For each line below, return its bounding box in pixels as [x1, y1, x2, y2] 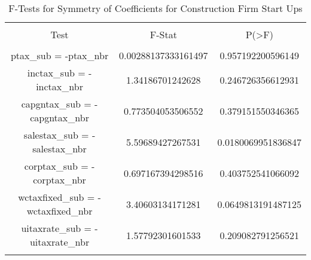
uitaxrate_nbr [29, 235, 90, 249]
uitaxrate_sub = [21, 221, 92, 235]
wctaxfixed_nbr [26, 204, 93, 218]
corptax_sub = [24, 159, 89, 173]
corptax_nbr [33, 173, 86, 186]
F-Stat [150, 27, 177, 41]
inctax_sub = [27, 66, 86, 79]
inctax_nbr [36, 79, 83, 93]
